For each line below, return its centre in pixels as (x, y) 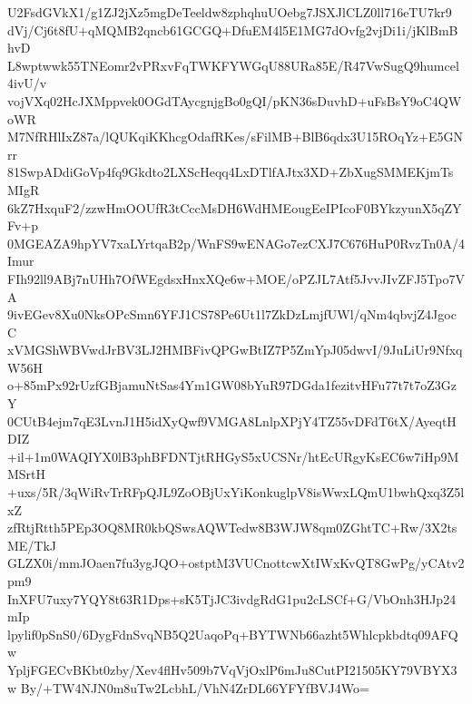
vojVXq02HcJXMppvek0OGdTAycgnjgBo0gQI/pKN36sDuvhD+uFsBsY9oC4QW (235, 100)
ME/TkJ (32, 545)
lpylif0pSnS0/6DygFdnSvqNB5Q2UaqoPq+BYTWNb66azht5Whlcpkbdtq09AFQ (233, 634)
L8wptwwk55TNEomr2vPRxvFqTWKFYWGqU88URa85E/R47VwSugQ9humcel (233, 65)
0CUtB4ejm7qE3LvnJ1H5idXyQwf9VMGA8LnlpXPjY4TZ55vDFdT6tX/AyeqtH (232, 420)
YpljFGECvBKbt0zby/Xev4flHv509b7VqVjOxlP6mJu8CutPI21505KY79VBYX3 (232, 669)
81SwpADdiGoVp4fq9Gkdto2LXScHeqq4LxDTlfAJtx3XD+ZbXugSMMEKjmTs (231, 172)
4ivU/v (27, 83)
